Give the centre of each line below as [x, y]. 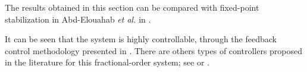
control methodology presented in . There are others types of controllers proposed [154, 50]
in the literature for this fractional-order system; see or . [107, 62]
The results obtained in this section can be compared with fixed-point [132, 7]
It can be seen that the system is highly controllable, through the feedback [141, 39]
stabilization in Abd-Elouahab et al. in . [78, 19]
